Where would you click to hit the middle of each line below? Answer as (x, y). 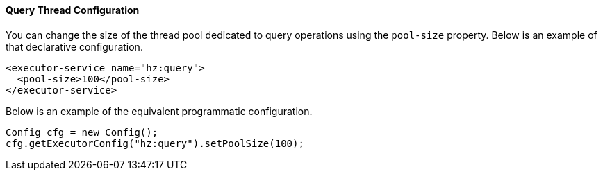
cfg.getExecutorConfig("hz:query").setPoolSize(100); (155, 143)
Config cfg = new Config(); (82, 132)
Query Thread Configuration (73, 10)
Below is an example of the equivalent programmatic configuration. (159, 111)
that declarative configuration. (74, 46)
